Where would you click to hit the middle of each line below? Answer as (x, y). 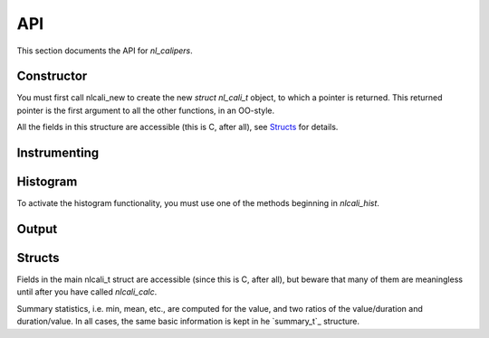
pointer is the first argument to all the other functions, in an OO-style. (146, 110)
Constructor (52, 76)
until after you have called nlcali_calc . (87, 292)
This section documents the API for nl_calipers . (105, 51)
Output (37, 229)
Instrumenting (58, 153)
